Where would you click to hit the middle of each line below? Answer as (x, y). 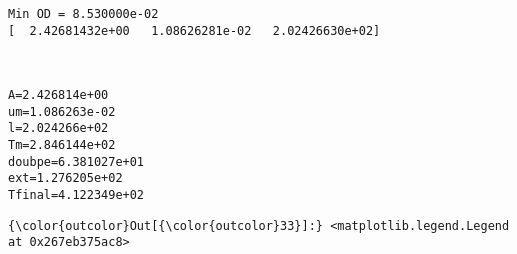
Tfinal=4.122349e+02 (76, 194)
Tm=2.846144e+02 (62, 144)
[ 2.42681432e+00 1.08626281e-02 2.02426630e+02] (194, 30)
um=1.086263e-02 (62, 111)
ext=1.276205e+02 (65, 178)
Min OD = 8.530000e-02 (83, 14)
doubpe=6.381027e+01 (76, 161)
